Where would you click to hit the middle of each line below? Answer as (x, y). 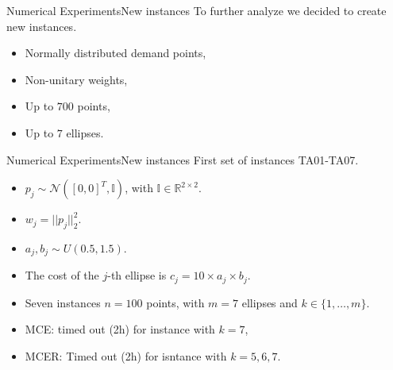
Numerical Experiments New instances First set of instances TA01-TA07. (183, 159)
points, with (175, 302)
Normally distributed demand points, (116, 53)
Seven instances (63, 302)
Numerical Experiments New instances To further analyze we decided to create (196, 10)
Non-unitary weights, (76, 79)
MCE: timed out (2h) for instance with (120, 329)
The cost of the (62, 275)
